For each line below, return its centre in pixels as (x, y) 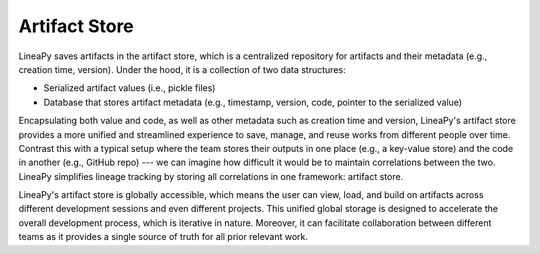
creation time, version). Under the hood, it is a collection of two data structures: (182, 69)
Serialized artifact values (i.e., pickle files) (129, 88)
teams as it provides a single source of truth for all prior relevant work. (163, 237)
